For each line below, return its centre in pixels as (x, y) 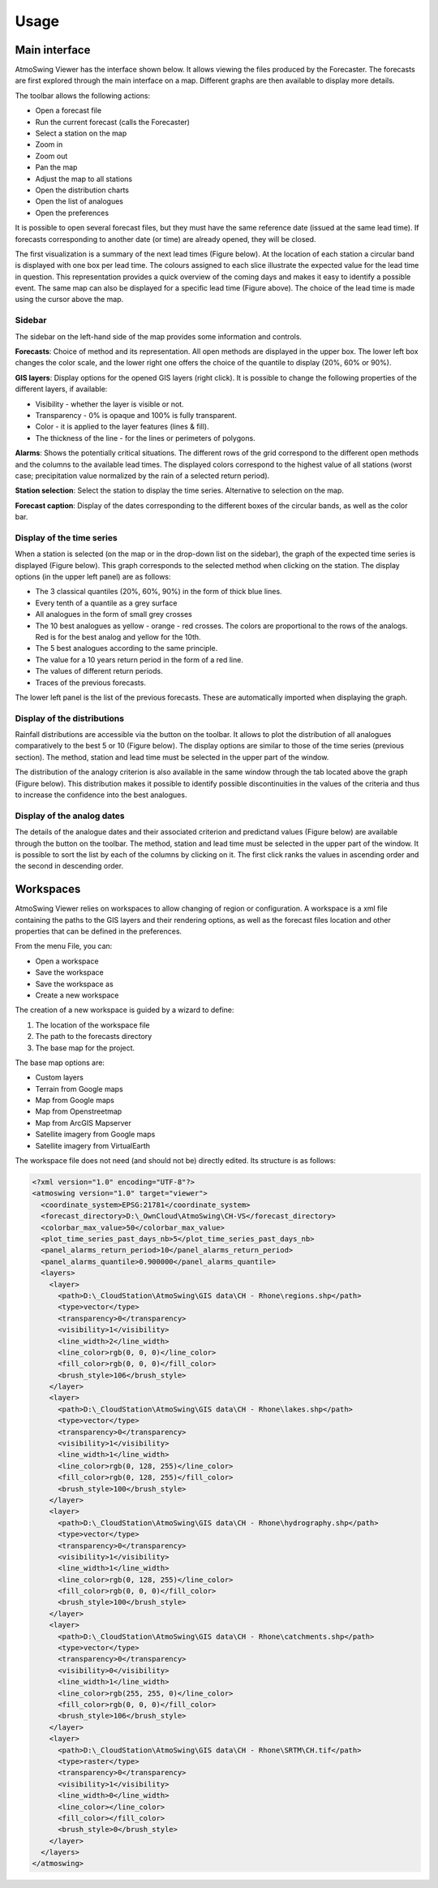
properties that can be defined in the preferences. (99, 931)
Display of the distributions (70, 718)
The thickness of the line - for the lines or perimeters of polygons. (145, 438)
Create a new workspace (77, 995)
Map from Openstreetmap (79, 1111)
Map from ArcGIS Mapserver (83, 1123)
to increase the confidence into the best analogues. (101, 795)
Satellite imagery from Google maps (95, 1134)
